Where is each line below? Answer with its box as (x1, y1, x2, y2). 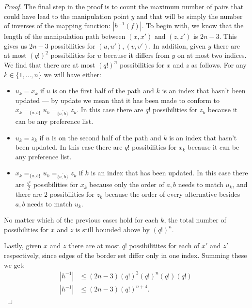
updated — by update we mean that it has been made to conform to (15, 95, 220, 105)
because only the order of (89, 179, 164, 189)
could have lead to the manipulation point (4, 11, 129, 21)
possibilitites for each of (129, 240, 200, 251)
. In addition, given (149, 40, 206, 51)
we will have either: (44, 69, 101, 79)
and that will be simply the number (137, 11, 243, 21)
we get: (4, 259, 25, 270)
